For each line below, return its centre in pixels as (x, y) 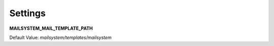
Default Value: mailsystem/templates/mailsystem (60, 37)
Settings (27, 13)
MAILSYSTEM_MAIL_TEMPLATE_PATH (51, 28)
